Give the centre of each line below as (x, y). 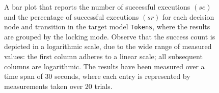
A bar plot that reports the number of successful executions (97, 7)
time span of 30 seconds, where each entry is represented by (97, 76)
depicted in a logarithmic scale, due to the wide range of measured (108, 46)
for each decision (188, 16)
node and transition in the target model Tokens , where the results (107, 27)
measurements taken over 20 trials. (58, 86)
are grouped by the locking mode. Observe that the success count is (110, 36)
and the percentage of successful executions (72, 16)
